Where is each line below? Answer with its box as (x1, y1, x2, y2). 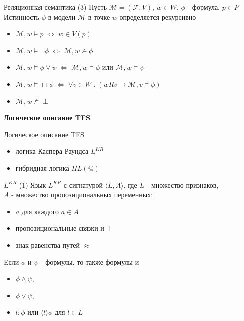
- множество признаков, (146, 179, 219, 190)
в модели (48, 11, 76, 22)
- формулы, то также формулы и (40, 256, 139, 267)
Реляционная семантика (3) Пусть (4, 2, 107, 12)
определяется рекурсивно (119, 11, 196, 22)
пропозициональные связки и (15, 223, 104, 233)
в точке (88, 11, 110, 22)
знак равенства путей (15, 239, 80, 250)
